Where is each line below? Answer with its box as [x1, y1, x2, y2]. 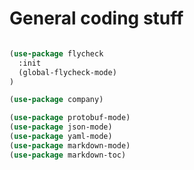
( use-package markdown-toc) [9, 150, 127, 160]
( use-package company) [9, 95, 104, 105]
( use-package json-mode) [9, 122, 113, 132]
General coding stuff [9, 7, 184, 30]
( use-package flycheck [9, 48, 104, 59]
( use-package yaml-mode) [9, 132, 113, 142]
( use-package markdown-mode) [9, 140, 131, 151]
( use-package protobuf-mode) [9, 113, 131, 123]
